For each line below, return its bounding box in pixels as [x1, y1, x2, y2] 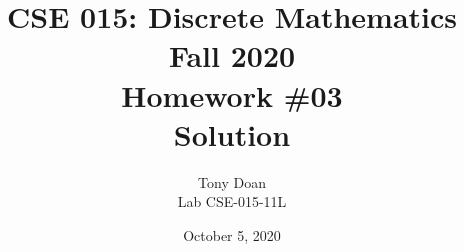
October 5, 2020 [183, 224, 281, 245]
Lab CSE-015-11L [177, 191, 287, 212]
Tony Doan [198, 171, 266, 192]
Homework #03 [121, 74, 343, 115]
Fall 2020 [168, 35, 296, 76]
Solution [173, 113, 291, 154]
